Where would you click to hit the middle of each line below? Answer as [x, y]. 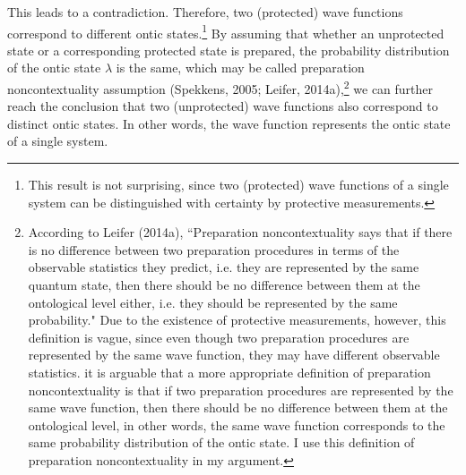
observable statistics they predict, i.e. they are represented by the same [224, 267]
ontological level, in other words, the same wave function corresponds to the [237, 424]
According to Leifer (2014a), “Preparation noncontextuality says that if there [240, 232]
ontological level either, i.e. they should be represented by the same [213, 302]
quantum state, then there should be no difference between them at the [224, 285]
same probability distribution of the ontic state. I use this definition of [221, 442]
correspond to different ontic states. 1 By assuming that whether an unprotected [226, 31]
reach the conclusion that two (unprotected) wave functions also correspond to [223, 106]
